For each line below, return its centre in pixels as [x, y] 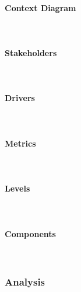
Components [30, 233]
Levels [17, 188]
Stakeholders [31, 52]
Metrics [20, 143]
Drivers [20, 98]
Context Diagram [40, 7]
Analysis [25, 282]
